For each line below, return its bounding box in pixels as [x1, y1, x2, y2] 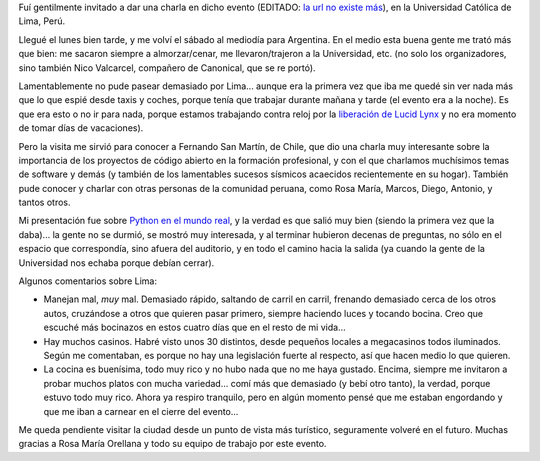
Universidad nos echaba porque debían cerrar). [18, 256, 215, 269]
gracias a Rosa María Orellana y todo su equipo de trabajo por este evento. [18, 438, 327, 450]
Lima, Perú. [18, 15, 66, 27]
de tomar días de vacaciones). [18, 122, 144, 134]
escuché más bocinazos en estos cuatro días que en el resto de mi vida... [43, 321, 346, 334]
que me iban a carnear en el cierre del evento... [43, 405, 239, 417]
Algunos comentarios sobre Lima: [18, 275, 157, 287]
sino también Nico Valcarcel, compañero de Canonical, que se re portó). [18, 61, 316, 74]
